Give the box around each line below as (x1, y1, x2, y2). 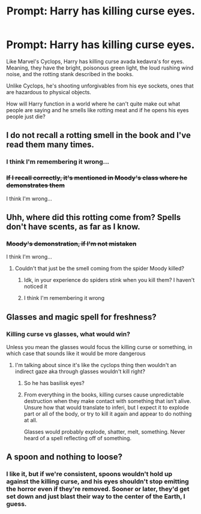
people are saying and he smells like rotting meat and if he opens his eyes (6, 106, 189, 113)
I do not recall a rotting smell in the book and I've (6, 130, 191, 140)
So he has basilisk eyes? (23, 379, 85, 386)
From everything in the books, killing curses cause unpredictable (23, 391, 184, 398)
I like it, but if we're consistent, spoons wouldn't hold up (6, 470, 173, 478)
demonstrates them (6, 181, 65, 190)
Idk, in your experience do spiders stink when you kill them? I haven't (23, 276, 195, 284)
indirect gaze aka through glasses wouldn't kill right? (14, 368, 146, 375)
